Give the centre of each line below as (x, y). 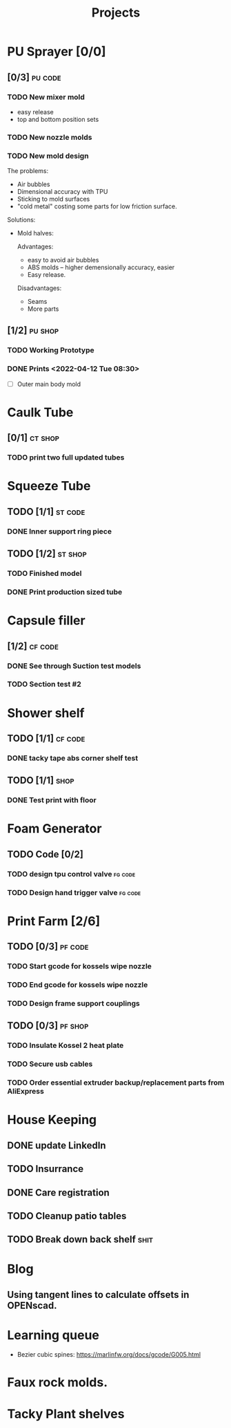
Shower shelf (46, 713)
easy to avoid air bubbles (63, 260)
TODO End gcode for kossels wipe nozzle (78, 985)
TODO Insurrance (46, 1169)
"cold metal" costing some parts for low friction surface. (97, 206)
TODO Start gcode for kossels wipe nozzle (79, 966)
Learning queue (53, 1336)
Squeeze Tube (49, 486)
